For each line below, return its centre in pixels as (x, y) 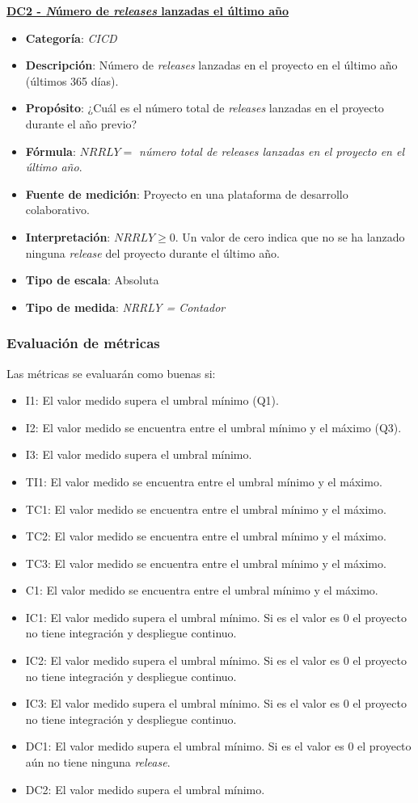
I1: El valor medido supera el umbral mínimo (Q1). (152, 400)
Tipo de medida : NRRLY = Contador (125, 307)
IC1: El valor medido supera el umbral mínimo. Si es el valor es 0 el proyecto (216, 617)
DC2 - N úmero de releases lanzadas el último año (148, 11)
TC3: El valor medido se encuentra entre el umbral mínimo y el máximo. (206, 563)
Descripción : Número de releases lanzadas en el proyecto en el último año (211, 65)
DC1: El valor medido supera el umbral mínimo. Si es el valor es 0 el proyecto (218, 746)
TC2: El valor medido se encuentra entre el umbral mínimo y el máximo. (206, 536)
